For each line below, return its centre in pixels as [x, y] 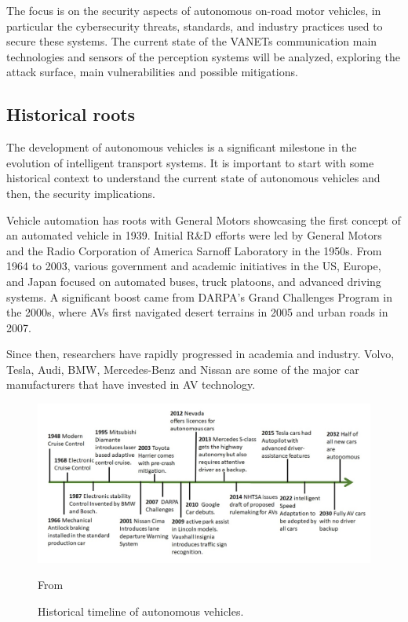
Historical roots [71, 114]
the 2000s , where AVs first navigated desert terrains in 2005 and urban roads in [197, 312]
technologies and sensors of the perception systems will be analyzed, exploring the [203, 56]
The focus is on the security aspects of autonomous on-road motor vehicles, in [194, 10]
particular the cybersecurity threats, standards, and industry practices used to [195, 26]
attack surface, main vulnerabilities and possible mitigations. [152, 72]
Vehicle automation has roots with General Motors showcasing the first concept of [204, 220]
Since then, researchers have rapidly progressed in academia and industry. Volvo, [200, 354]
